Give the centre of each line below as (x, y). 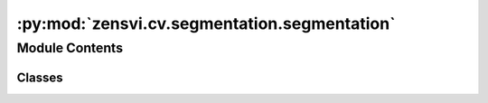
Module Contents (70, 48)
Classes (40, 77)
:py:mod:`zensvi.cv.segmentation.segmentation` (206, 23)
